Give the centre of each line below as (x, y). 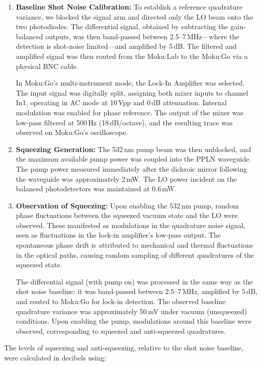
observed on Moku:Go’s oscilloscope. (72, 132)
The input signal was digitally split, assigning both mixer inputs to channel (132, 92)
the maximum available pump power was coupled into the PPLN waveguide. (134, 159)
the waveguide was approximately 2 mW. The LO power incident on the (126, 178)
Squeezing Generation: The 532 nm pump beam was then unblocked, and (134, 149)
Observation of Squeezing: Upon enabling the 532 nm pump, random (127, 205)
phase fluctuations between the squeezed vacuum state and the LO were (127, 215)
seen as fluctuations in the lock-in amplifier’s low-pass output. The (118, 235)
